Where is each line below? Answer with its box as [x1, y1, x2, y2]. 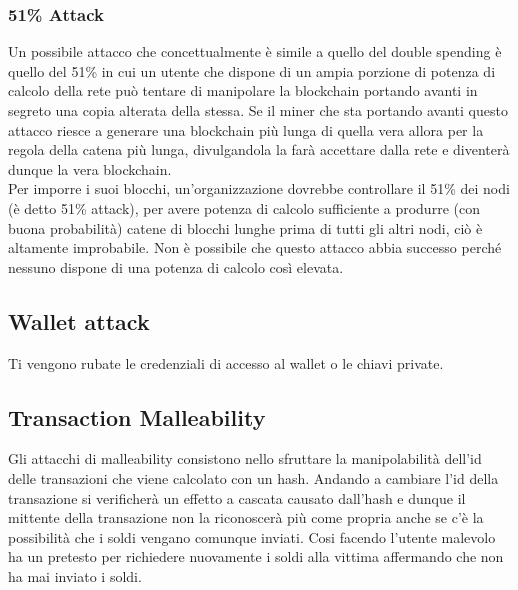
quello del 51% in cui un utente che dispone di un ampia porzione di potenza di [8, 60, 496, 81]
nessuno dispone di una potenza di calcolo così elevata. [8, 256, 344, 277]
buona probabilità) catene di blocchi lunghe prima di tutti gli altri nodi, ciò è [8, 217, 483, 238]
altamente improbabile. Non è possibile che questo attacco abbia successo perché [8, 237, 502, 258]
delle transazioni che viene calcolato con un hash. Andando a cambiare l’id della [8, 467, 499, 488]
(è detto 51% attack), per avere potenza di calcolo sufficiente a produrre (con [8, 197, 480, 218]
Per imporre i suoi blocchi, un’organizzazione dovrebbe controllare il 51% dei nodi [8, 178, 510, 199]
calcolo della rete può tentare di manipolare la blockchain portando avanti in [8, 80, 478, 101]
